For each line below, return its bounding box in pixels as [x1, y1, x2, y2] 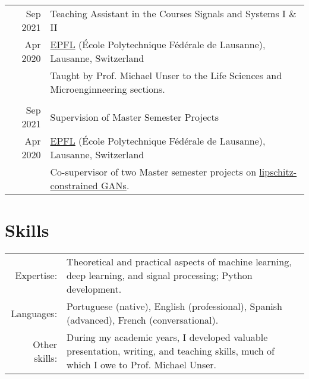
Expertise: [15, 268, 58, 283]
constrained [50, 178, 98, 192]
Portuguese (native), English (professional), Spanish [67, 299, 282, 314]
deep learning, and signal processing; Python [67, 268, 253, 283]
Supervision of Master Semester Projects [50, 109, 219, 124]
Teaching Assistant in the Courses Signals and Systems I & [50, 7, 297, 20]
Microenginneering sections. [50, 82, 165, 96]
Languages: [11, 306, 58, 320]
